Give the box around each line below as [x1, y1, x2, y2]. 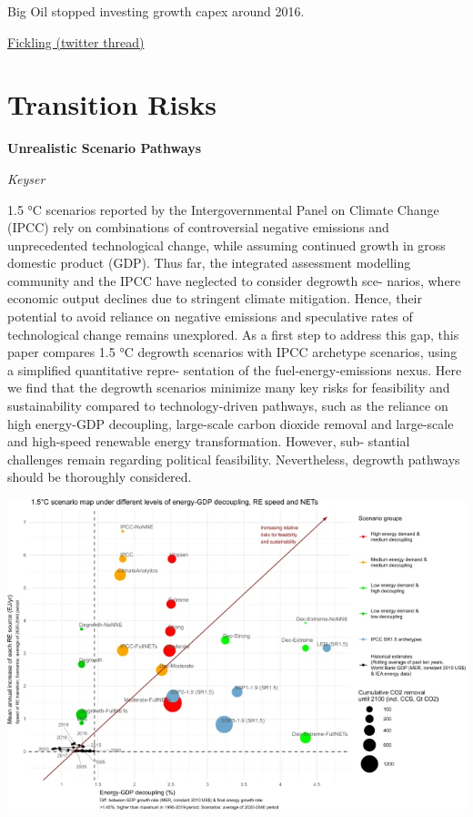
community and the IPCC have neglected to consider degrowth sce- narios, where [7, 271, 461, 290]
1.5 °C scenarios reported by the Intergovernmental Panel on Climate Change [7, 199, 439, 219]
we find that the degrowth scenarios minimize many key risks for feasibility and [7, 378, 450, 397]
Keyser [7, 169, 45, 188]
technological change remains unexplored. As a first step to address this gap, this [7, 324, 459, 343]
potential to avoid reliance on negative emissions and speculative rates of [7, 307, 413, 326]
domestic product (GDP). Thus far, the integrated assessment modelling [7, 253, 411, 272]
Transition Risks [7, 86, 216, 123]
